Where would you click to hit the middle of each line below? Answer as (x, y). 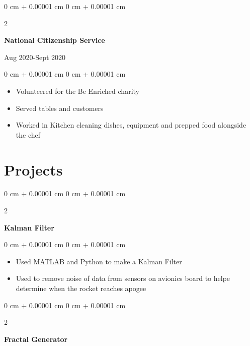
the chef (28, 134)
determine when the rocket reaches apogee (81, 288)
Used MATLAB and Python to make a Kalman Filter (99, 261)
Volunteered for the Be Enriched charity (77, 91)
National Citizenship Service (55, 40)
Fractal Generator (36, 339)
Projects (33, 169)
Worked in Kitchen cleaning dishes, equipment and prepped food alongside (131, 125)
